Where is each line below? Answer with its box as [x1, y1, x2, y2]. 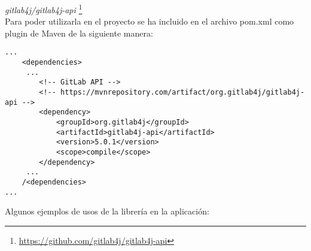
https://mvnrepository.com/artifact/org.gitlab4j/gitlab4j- [60, 88, 305, 97]
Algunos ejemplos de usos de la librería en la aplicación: [5, 205, 209, 217]
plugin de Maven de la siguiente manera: [5, 26, 153, 39]
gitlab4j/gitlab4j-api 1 [5, 2, 83, 16]
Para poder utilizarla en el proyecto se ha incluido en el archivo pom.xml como [5, 15, 294, 28]
